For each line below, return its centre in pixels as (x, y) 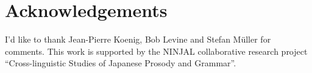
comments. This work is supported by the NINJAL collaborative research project (156, 51)
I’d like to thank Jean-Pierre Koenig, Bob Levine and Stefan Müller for (138, 39)
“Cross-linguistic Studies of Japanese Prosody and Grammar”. (121, 63)
